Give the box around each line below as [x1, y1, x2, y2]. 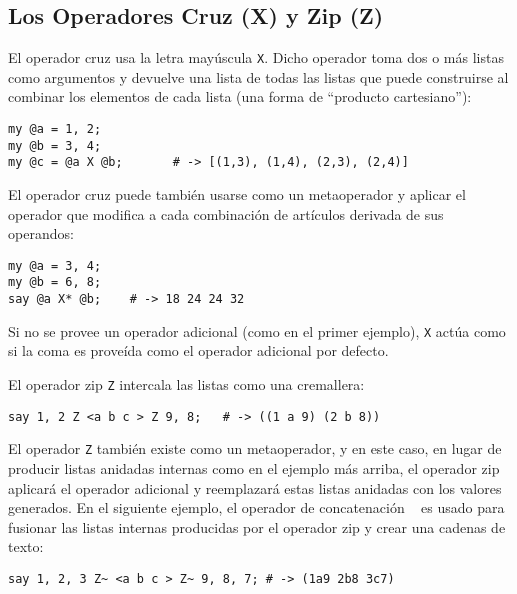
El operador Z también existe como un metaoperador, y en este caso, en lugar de [8, 438, 502, 459]
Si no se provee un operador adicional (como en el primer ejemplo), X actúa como [8, 320, 506, 341]
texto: [8, 536, 44, 557]
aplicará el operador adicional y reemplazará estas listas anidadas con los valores [8, 477, 502, 498]
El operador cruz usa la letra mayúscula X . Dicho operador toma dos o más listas [8, 47, 504, 68]
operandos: [8, 223, 74, 244]
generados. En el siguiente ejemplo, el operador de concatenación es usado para [8, 497, 505, 518]
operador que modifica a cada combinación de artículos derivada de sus [8, 203, 444, 224]
